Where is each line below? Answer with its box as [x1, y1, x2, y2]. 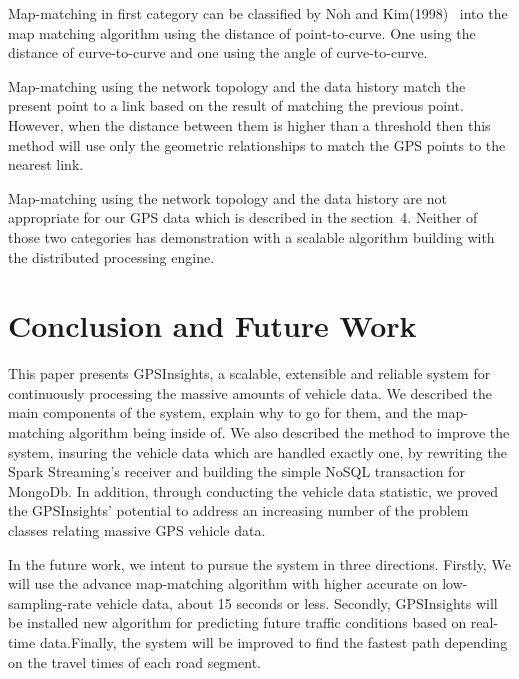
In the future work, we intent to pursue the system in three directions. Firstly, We [8, 553, 511, 574]
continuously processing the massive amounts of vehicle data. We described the [8, 382, 492, 403]
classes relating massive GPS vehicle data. [8, 520, 266, 540]
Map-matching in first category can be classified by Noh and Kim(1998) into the [8, 3, 508, 23]
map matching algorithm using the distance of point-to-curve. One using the [8, 22, 476, 43]
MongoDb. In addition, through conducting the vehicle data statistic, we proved [8, 480, 499, 501]
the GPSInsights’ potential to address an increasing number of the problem [8, 500, 469, 521]
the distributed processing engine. [8, 246, 215, 267]
